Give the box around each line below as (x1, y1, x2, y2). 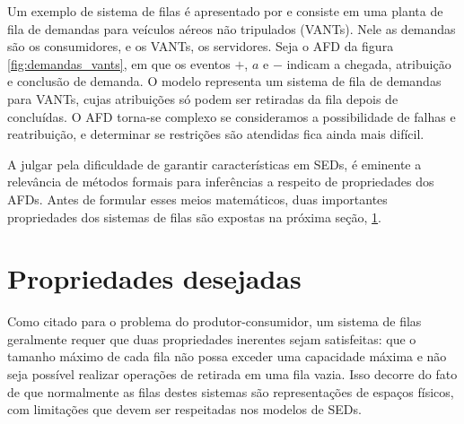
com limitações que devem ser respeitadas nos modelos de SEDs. (7, 400, 362, 419)
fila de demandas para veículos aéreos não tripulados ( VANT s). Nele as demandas (7, 19, 456, 38)
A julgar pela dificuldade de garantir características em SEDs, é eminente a (7, 154, 422, 173)
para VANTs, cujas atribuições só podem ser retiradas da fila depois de (7, 89, 398, 108)
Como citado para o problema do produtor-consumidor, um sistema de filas (7, 312, 422, 331)
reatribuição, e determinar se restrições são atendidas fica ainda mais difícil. (7, 125, 425, 143)
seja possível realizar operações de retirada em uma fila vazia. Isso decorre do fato (7, 365, 458, 384)
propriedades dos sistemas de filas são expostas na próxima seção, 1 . (7, 207, 381, 226)
